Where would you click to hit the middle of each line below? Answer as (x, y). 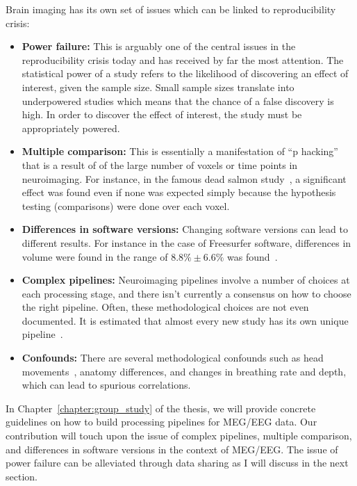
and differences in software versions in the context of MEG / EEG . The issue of (172, 449)
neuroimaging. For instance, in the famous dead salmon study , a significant (184, 178)
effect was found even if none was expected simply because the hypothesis (179, 192)
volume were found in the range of (95, 256)
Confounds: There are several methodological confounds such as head (173, 358)
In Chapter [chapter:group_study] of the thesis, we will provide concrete (161, 408)
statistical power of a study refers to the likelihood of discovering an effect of (185, 73)
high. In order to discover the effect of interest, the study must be (162, 114)
